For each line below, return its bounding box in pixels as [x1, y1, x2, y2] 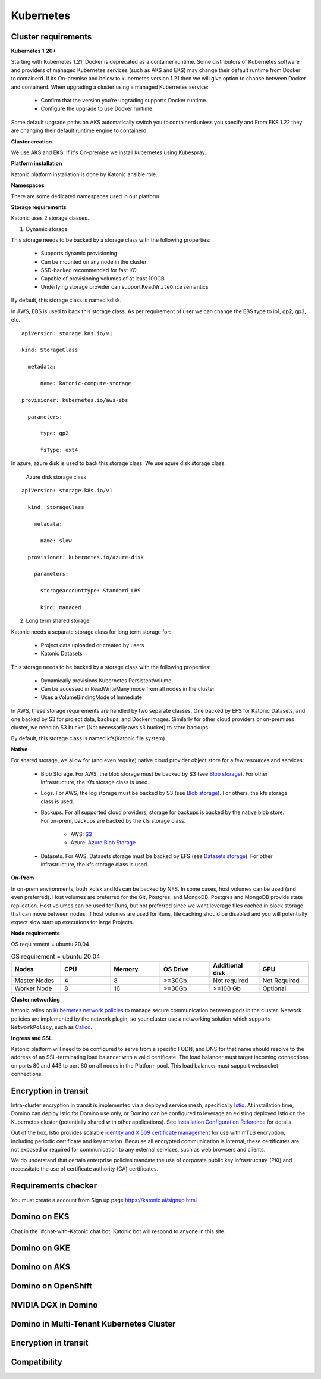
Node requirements [11, 929, 61, 937]
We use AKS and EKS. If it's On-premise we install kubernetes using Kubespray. [11, 149, 206, 156]
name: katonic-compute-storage [40, 380, 132, 386]
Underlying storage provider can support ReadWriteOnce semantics [40, 283, 209, 291]
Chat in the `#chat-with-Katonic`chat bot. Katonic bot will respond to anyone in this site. [11, 1227, 226, 1235]
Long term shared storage [26, 617, 90, 625]
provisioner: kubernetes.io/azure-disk [27, 554, 144, 561]
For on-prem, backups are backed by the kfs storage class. [40, 817, 186, 824]
